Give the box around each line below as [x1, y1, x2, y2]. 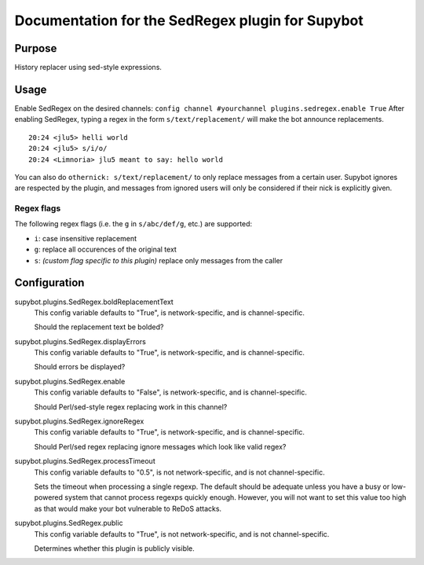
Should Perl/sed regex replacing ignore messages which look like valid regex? [34, 442, 287, 451]
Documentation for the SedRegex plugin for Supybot [14, 12, 364, 29]
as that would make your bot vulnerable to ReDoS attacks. [34, 504, 222, 513]
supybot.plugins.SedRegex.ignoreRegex [14, 416, 144, 426]
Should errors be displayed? [34, 362, 126, 372]
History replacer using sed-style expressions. [14, 63, 163, 72]
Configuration [14, 276, 85, 290]
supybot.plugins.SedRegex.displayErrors [14, 336, 147, 346]
